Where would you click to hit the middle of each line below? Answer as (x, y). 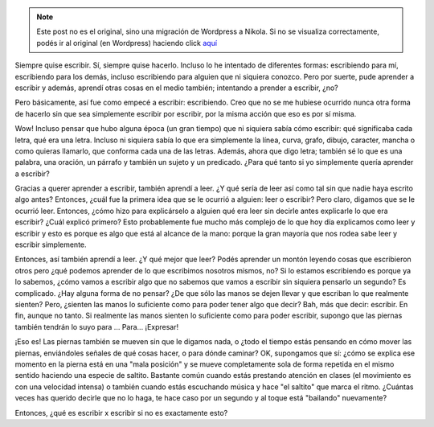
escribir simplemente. (51, 244)
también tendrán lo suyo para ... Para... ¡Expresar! (97, 326)
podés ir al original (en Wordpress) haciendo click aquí (127, 43)
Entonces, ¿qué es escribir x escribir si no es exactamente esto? (121, 413)
